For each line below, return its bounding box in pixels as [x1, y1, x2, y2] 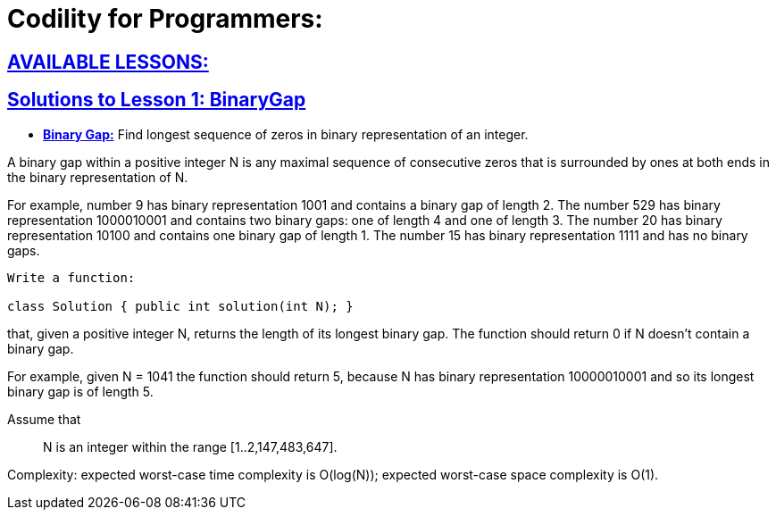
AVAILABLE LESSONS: [7, 50, 209, 73]
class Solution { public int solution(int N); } [7, 298, 354, 313]
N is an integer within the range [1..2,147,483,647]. [43, 438, 338, 454]
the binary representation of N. [7, 169, 188, 185]
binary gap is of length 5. [7, 383, 154, 399]
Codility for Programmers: [7, 4, 323, 34]
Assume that [7, 411, 81, 427]
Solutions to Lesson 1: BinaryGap [7, 88, 306, 112]
